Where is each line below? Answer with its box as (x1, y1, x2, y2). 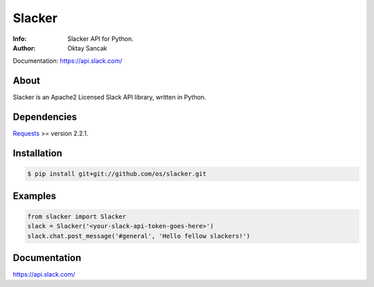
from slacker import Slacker (27, 212, 127, 221)
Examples (12, 190, 57, 202)
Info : (12, 35, 27, 43)
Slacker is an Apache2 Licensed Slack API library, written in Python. (12, 93, 206, 102)
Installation (12, 147, 62, 159)
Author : (12, 44, 36, 52)
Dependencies (12, 111, 78, 123)
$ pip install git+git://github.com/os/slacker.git (27, 170, 207, 178)
